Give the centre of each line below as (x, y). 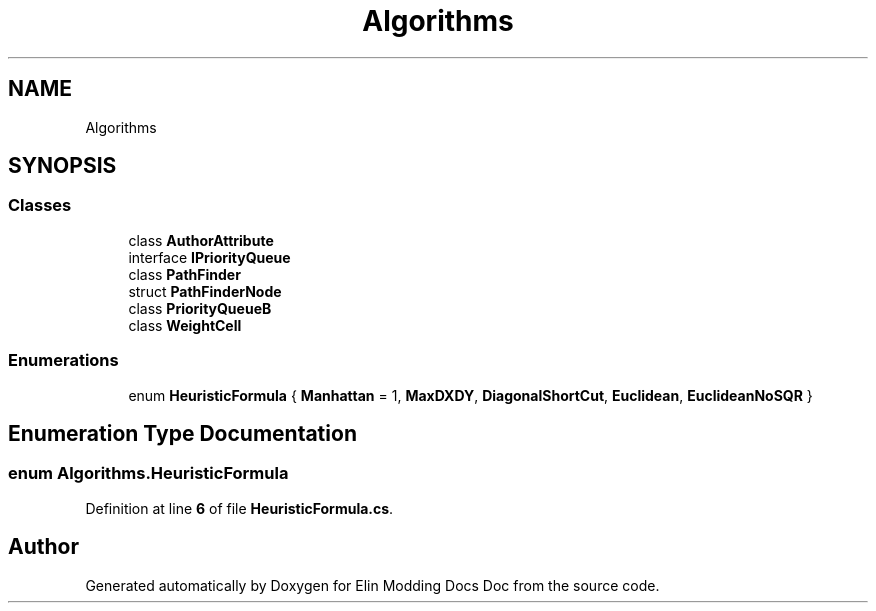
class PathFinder (184, 274)
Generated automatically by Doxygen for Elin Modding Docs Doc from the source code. (372, 585)
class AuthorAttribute (201, 240)
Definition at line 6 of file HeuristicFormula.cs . (239, 508)
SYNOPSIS (62, 166)
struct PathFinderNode (205, 291)
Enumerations (63, 360)
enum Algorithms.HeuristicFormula (148, 473)
